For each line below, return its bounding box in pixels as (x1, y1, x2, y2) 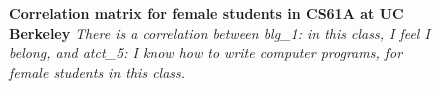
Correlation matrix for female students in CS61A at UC (9, 3, 404, 23)
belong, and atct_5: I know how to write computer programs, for (9, 42, 403, 63)
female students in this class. (9, 61, 186, 82)
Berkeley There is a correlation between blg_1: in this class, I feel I (9, 22, 430, 43)
